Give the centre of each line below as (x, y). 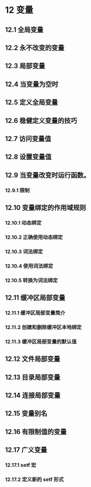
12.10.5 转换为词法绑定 (31, 280)
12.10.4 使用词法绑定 (29, 266)
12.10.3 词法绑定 (24, 251)
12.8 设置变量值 (28, 157)
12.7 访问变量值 (28, 138)
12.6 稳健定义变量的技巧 (41, 121)
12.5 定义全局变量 (32, 103)
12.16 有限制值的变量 (36, 432)
